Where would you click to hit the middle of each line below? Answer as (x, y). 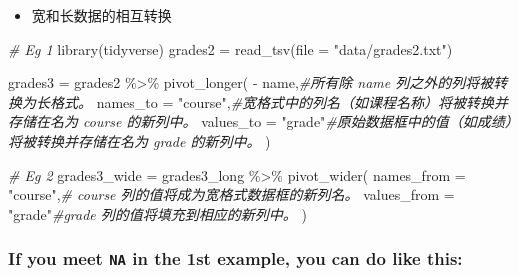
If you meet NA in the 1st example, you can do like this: (235, 258)
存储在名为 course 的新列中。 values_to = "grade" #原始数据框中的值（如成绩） (260, 121)
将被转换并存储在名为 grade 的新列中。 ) (139, 140)
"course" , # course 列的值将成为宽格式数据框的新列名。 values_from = (231, 194)
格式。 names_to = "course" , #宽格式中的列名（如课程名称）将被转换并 (279, 101)
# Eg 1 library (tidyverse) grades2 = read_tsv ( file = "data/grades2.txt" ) (230, 48)
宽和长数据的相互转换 (101, 15)
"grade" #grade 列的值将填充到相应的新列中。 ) (157, 213)
